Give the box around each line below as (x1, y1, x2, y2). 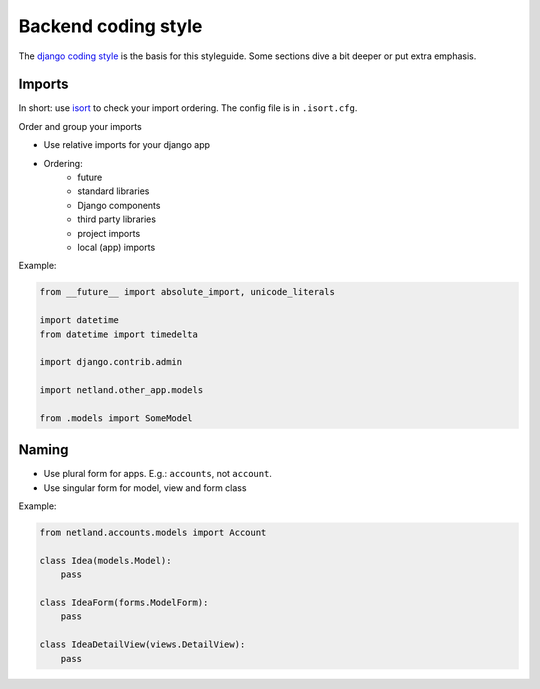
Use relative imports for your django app (43, 139, 210, 151)
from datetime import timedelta (39, 328, 199, 340)
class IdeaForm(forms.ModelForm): (39, 597, 209, 609)
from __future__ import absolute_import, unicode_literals (39, 286, 335, 298)
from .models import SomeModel (39, 412, 194, 424)
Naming (18, 441, 69, 459)
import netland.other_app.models (39, 385, 204, 396)
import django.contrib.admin (39, 356, 183, 368)
